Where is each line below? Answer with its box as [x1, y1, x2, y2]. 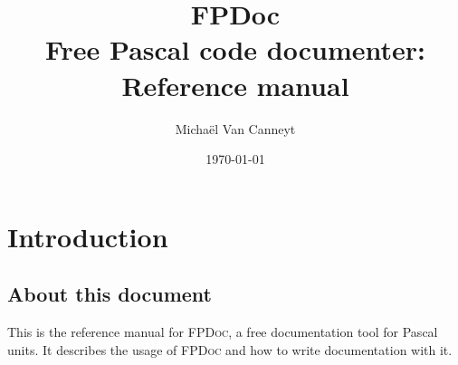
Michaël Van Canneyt [175, 119, 296, 138]
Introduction [7, 217, 168, 255]
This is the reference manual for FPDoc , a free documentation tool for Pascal [7, 322, 438, 341]
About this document [7, 280, 212, 308]
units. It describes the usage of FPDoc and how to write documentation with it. [7, 340, 453, 359]
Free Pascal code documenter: [44, 31, 425, 68]
